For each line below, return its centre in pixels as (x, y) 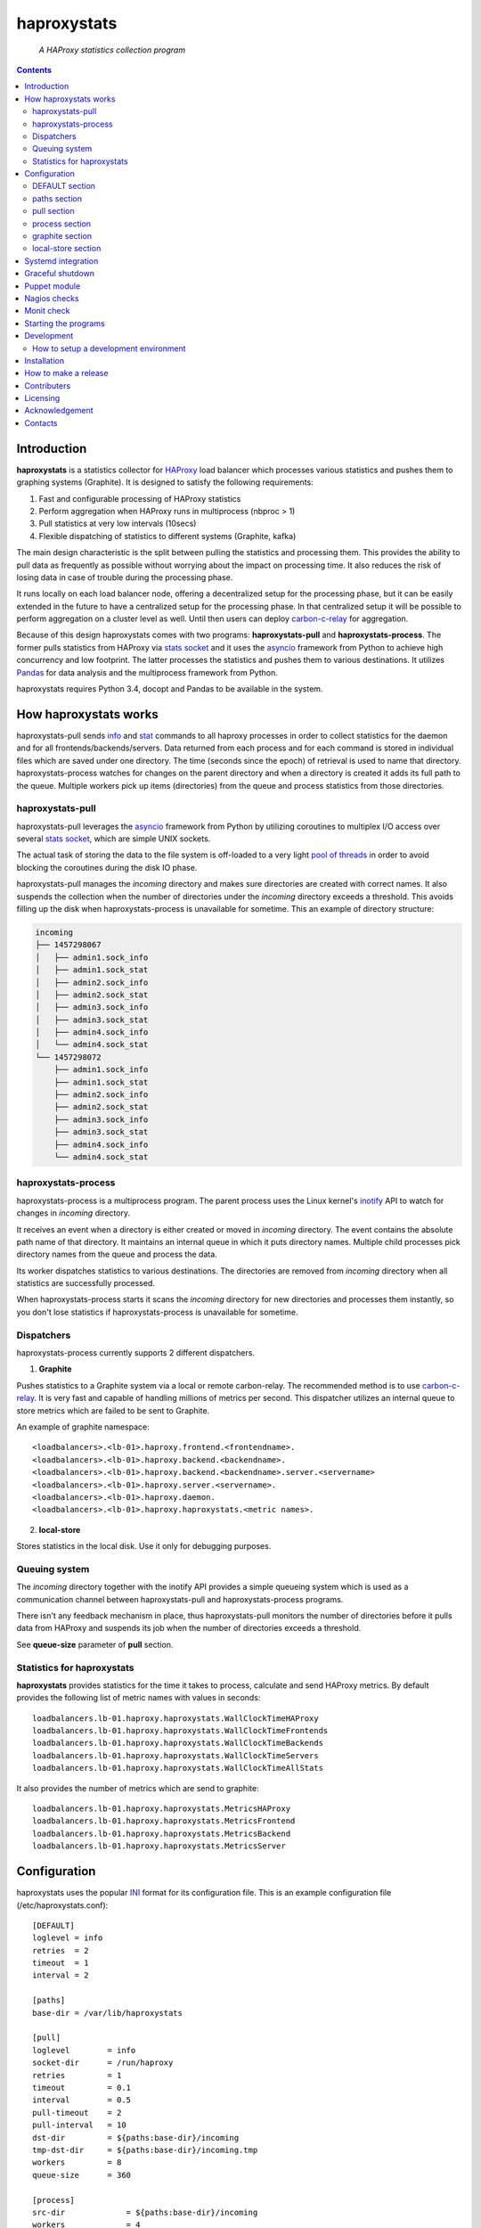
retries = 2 (61, 1950)
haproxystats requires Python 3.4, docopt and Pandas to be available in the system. (170, 689)
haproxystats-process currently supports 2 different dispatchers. (136, 1353)
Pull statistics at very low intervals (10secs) (118, 524)
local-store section (67, 249)
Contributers (48, 385)
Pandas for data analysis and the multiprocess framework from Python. (147, 672)
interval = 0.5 (82, 2100)
